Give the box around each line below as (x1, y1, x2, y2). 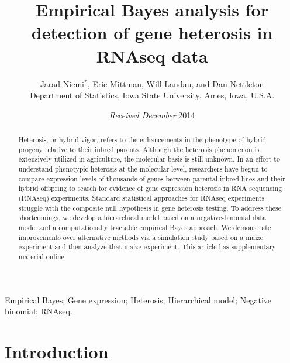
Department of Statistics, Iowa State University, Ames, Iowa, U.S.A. (29, 89, 275, 101)
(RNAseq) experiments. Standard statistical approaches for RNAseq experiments (18, 193, 265, 203)
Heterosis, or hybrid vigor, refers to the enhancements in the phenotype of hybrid (18, 135, 267, 145)
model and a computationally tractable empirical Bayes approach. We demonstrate (18, 222, 271, 232)
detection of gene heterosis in (31, 20, 273, 44)
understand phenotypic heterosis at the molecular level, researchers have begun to (18, 164, 268, 174)
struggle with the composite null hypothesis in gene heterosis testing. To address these (18, 203, 282, 213)
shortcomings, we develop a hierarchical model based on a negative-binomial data (18, 213, 267, 222)
